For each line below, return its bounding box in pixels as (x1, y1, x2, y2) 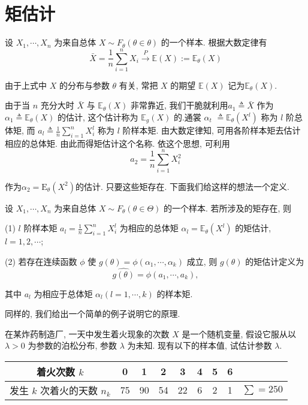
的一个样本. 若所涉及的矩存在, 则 (163, 201, 292, 214)
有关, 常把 (119, 78, 158, 91)
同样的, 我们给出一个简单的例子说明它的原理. (5, 307, 180, 320)
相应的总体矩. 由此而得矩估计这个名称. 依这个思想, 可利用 (5, 137, 230, 149)
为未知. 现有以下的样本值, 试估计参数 (127, 339, 272, 352)
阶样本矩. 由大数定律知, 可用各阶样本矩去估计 (122, 124, 301, 137)
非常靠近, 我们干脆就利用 (131, 99, 228, 111)
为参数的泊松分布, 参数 (28, 339, 117, 352)
